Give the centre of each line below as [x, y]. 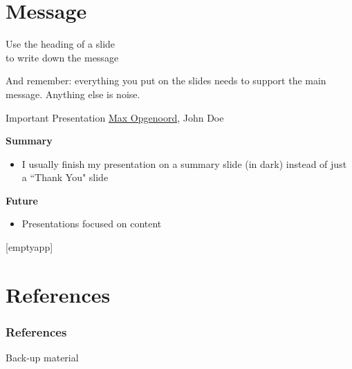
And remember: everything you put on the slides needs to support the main [166, 81]
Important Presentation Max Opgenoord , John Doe [115, 117]
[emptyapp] [29, 247]
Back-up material [42, 358]
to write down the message [62, 57]
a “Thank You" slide [65, 177]
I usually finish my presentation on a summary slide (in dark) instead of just [184, 163]
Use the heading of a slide [61, 44]
